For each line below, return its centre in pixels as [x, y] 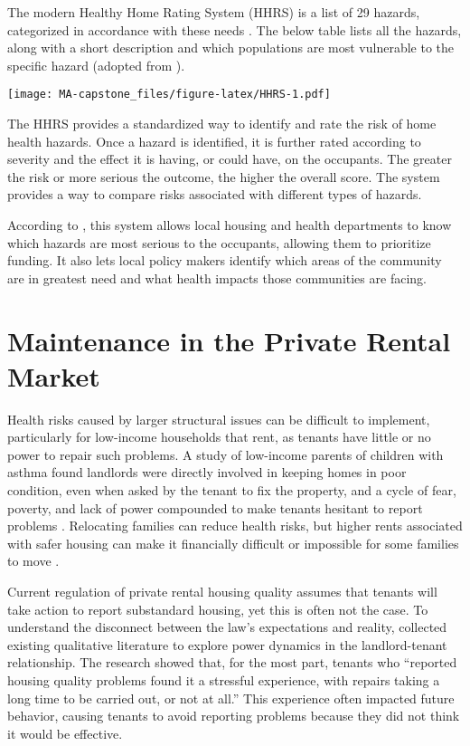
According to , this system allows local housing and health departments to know [230, 225]
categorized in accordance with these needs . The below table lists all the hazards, [235, 29]
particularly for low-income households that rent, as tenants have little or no [219, 437]
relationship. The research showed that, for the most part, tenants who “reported [232, 662]
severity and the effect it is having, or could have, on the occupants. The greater [230, 159]
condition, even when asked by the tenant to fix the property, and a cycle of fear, [232, 490]
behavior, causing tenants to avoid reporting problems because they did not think [234, 716]
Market [54, 375]
